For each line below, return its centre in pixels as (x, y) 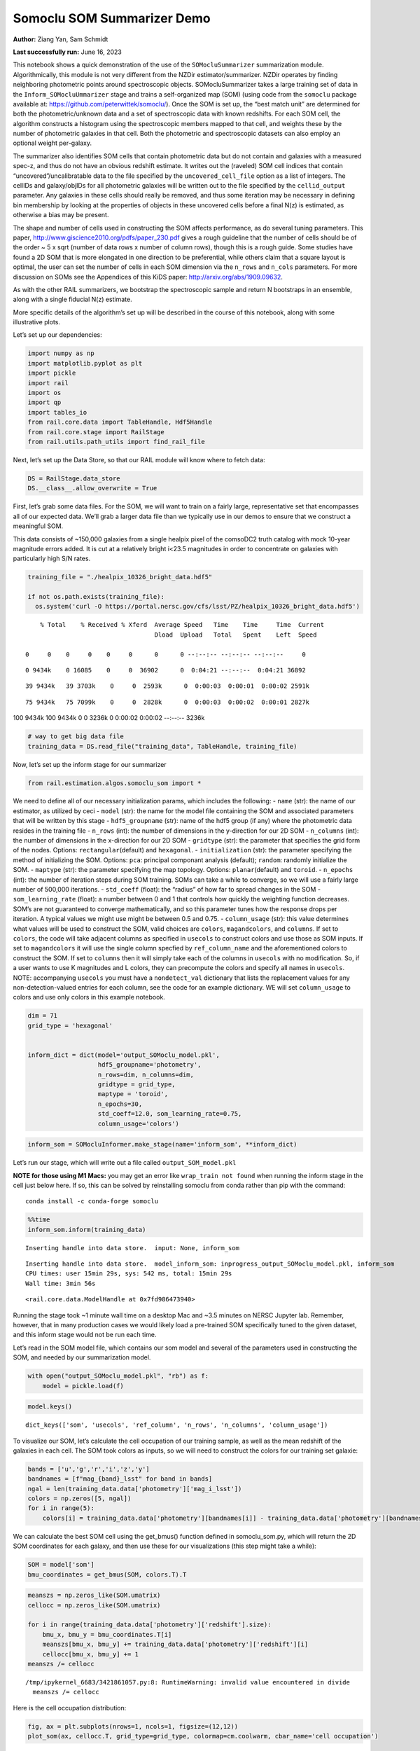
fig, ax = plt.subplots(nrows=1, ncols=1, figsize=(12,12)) (133, 1726)
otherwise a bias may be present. (61, 215)
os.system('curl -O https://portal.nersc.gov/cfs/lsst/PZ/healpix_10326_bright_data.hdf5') (198, 607)
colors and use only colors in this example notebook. (89, 997)
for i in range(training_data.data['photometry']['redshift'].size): (149, 1625)
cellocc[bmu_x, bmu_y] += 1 (91, 1654)
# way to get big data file (76, 736)
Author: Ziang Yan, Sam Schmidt (61, 39)
